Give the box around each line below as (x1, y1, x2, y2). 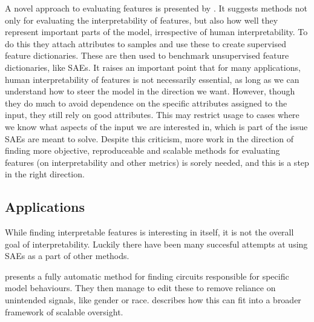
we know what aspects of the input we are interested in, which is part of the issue (5, 120, 308, 133)
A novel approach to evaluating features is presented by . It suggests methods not (5, 2, 307, 14)
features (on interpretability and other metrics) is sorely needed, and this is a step (5, 156, 309, 168)
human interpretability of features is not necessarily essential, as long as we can (5, 73, 299, 85)
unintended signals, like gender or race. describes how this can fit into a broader (5, 294, 301, 306)
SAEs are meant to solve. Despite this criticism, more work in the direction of (5, 132, 293, 145)
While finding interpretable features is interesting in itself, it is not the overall (5, 226, 294, 238)
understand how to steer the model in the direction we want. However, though (5, 85, 295, 97)
